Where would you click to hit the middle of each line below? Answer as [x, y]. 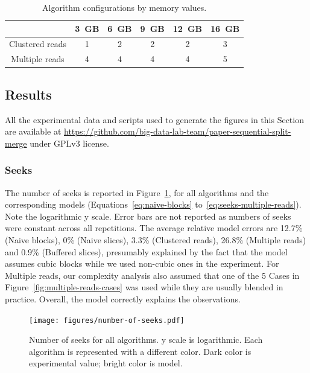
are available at [33, 131]
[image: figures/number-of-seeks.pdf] [107, 320]
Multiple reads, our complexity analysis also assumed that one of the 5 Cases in [152, 275]
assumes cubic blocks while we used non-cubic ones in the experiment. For [142, 263]
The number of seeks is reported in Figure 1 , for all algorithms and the [137, 192]
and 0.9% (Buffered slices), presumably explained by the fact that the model [146, 251]
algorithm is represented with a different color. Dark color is [140, 351]
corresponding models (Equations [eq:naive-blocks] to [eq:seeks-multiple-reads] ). [153, 204]
